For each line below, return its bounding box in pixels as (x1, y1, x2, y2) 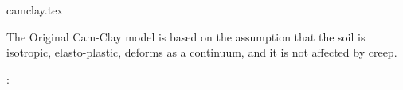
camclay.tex (6, 2, 63, 18)
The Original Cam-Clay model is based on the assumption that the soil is (6, 28, 366, 45)
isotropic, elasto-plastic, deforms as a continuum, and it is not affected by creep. (6, 44, 397, 61)
